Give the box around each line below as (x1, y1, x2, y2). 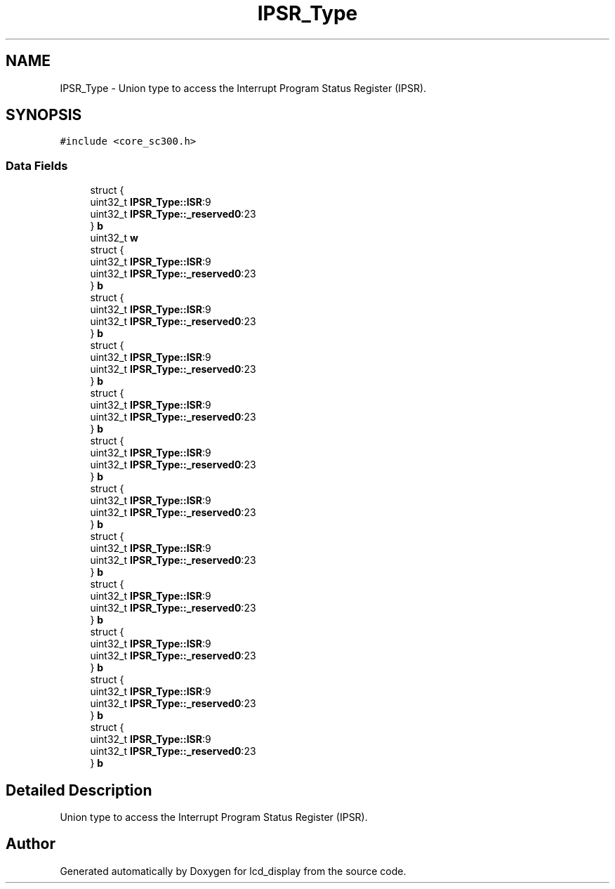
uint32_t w (90, 232, 138, 244)
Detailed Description (6, 781, 152, 799)
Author (6, 835, 55, 853)
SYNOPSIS (6, 106, 82, 124)
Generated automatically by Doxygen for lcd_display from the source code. (60, 864, 406, 877)
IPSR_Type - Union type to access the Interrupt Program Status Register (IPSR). (60, 81, 427, 94)
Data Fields (6, 158, 68, 173)
